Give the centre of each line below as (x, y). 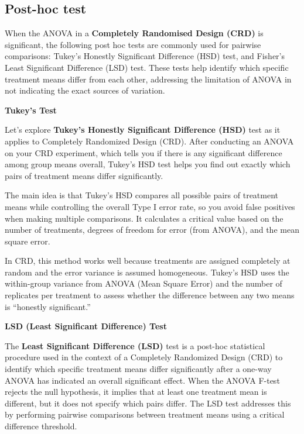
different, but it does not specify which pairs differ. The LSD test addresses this (148, 403)
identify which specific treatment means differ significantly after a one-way (138, 369)
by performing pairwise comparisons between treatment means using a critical (145, 414)
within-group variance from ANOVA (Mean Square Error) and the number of (144, 283)
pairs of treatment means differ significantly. (84, 175)
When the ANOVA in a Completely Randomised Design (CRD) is (134, 33)
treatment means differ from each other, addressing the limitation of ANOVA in (148, 79)
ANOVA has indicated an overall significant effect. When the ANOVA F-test (142, 380)
